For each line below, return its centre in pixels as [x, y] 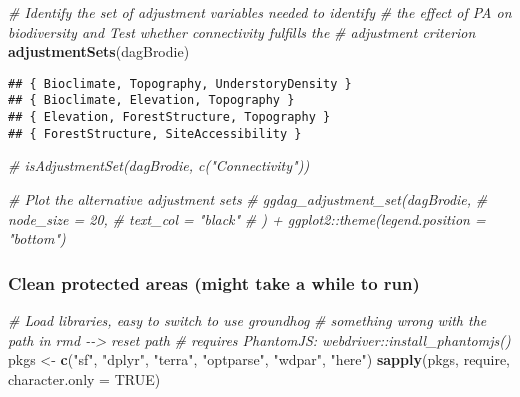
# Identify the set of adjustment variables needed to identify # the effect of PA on [260, 12]
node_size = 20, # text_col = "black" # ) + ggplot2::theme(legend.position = [247, 218]
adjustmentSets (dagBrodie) [99, 51]
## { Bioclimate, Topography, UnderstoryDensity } [180, 83]
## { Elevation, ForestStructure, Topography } [169, 117]
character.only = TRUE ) [84, 378]
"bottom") [37, 238]
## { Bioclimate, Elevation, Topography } [151, 100]
